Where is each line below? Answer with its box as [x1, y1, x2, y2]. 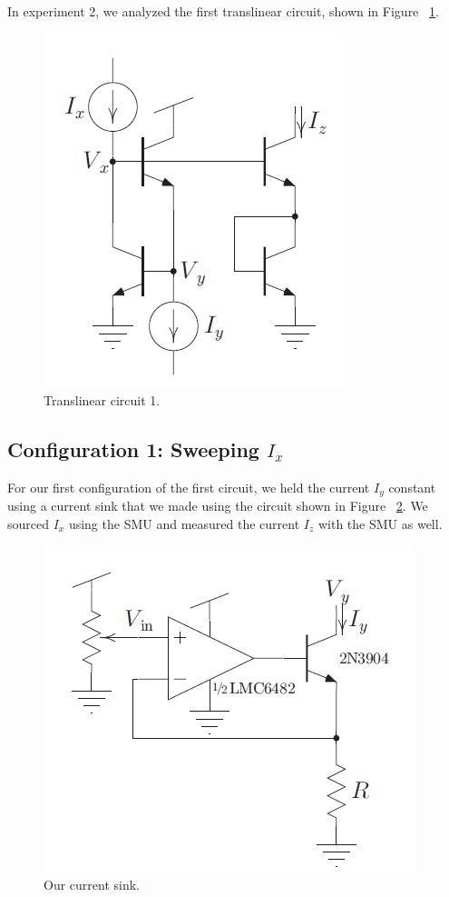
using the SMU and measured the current [68, 514, 300, 533]
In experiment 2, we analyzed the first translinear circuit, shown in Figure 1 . [7, 2, 439, 20]
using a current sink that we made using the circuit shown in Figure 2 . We [7, 496, 428, 515]
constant [388, 477, 436, 496]
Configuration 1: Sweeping [7, 435, 259, 463]
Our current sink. [44, 875, 140, 894]
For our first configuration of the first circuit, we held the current [7, 477, 370, 496]
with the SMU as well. [317, 514, 443, 533]
